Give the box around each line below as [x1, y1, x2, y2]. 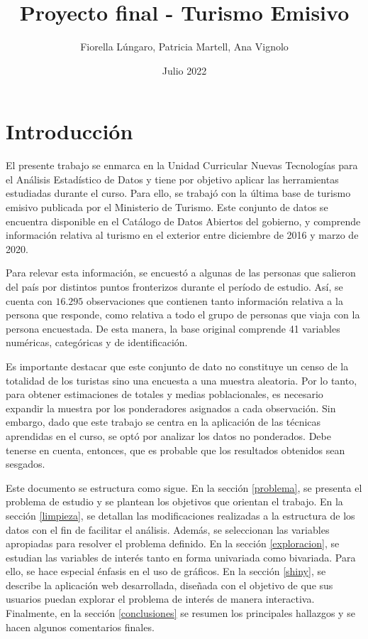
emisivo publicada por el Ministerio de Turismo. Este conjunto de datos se [6, 200, 328, 215]
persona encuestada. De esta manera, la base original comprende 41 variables [6, 321, 340, 335]
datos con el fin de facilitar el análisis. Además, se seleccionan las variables [6, 522, 330, 537]
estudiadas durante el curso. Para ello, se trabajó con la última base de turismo [6, 186, 351, 200]
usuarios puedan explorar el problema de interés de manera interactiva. [6, 591, 315, 606]
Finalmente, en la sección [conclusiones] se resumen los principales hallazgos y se [6, 606, 355, 621]
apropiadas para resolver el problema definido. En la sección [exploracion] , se [6, 536, 340, 551]
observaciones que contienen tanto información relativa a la [86, 293, 343, 308]
